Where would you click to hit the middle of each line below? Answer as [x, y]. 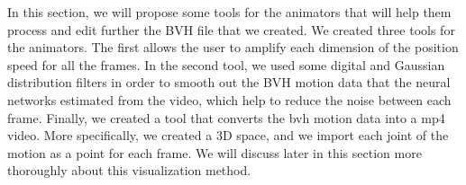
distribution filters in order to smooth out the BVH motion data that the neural [229, 82]
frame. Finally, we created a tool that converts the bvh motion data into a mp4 [226, 117]
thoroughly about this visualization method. [129, 170]
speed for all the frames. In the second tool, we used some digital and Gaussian [226, 64]
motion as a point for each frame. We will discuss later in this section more [215, 152]
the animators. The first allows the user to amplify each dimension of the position [233, 47]
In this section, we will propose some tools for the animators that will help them [229, 12]
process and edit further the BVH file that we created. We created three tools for [231, 29]
